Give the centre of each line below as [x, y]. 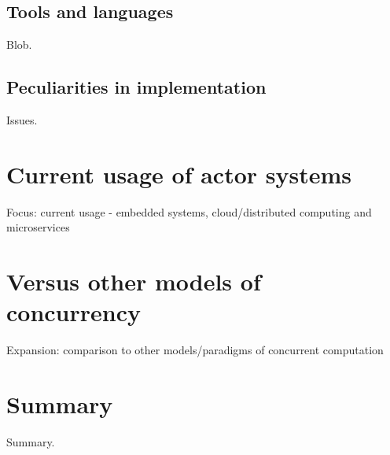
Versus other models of [134, 281]
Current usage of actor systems [179, 174]
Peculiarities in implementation [136, 87]
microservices [38, 227]
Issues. [22, 120]
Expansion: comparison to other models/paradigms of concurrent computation [195, 350]
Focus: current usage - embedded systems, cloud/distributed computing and [189, 211]
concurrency [74, 312]
